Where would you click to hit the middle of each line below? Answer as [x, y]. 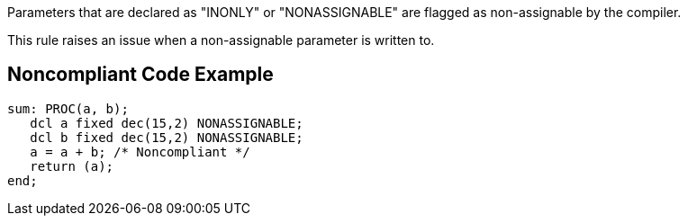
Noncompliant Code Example [140, 75]
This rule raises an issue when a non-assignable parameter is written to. [221, 40]
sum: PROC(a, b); [68, 108]
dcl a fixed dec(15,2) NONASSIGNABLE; [167, 123]
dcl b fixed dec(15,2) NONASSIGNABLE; [167, 137]
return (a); [72, 166]
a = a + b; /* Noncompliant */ [140, 152]
